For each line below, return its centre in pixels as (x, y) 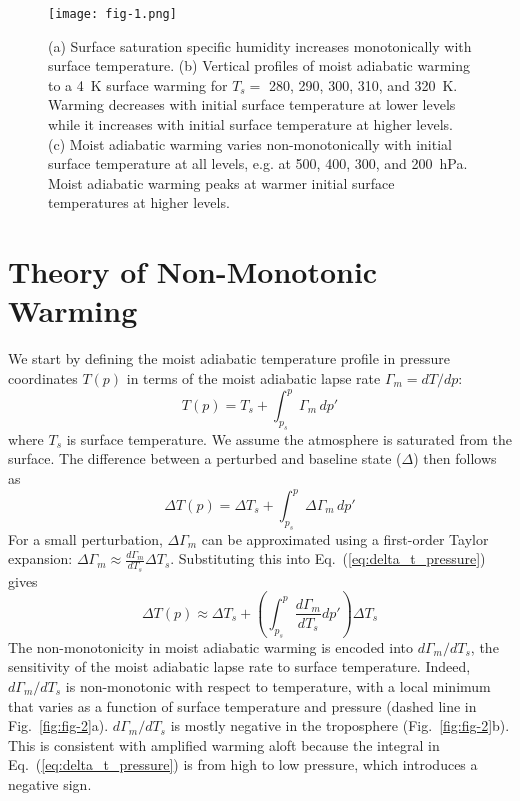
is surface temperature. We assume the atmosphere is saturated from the (289, 438)
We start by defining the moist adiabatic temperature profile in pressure (229, 358)
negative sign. (50, 783)
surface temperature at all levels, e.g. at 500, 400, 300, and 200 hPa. (258, 163)
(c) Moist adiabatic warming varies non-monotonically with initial (250, 143)
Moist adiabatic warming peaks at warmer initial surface (221, 182)
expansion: (40, 558)
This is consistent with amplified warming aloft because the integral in (224, 744)
